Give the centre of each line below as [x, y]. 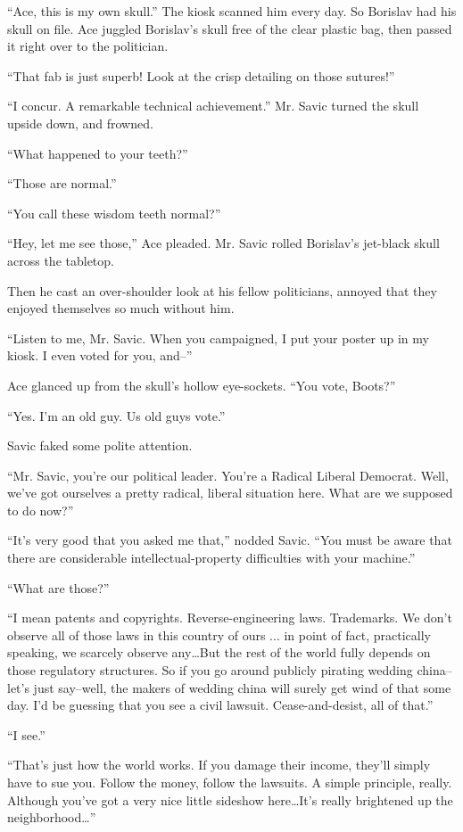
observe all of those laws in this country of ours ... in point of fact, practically [219, 634]
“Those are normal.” [62, 183]
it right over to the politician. [88, 46]
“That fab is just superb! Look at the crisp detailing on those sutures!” [201, 75]
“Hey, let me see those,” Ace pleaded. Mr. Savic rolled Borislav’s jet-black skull [223, 243]
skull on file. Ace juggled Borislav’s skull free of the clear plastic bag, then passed [230, 28]
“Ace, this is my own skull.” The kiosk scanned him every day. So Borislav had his [232, 11]
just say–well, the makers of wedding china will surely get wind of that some [242, 687]
